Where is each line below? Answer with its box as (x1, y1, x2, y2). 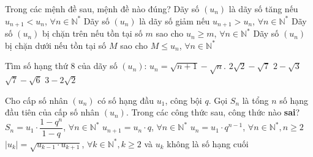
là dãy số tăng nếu (228, 2, 298, 15)
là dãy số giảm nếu (139, 14, 210, 27)
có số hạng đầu (97, 93, 154, 106)
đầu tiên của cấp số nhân (5, 106, 100, 119)
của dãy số (78, 59, 118, 72)
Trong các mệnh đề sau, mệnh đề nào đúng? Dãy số (5, 2, 200, 15)
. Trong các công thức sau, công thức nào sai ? (126, 106, 300, 119)
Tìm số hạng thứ (5, 59, 68, 72)
